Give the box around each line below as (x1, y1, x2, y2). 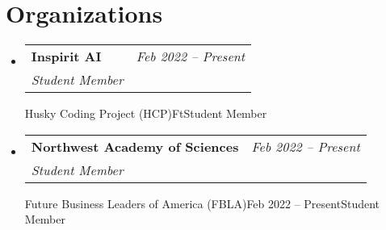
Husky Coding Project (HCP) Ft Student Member (24, 105, 267, 122)
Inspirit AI (31, 47, 102, 66)
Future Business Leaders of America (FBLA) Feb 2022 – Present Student (24, 194, 380, 211)
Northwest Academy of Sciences (31, 136, 239, 156)
